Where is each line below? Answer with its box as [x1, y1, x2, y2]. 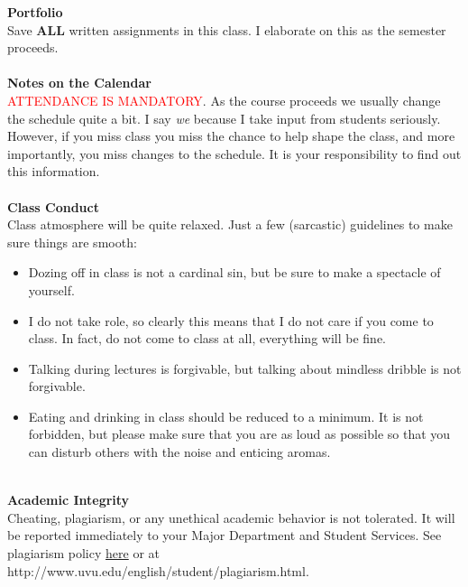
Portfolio [7, 3, 63, 21]
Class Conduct [7, 197, 99, 216]
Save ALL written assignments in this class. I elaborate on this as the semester [7, 20, 446, 39]
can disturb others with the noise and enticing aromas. [28, 443, 331, 461]
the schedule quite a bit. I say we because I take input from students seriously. [7, 108, 441, 127]
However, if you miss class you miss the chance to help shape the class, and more [7, 126, 455, 145]
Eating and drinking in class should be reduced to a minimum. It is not [28, 406, 424, 425]
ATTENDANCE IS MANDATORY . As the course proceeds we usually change [7, 90, 441, 109]
